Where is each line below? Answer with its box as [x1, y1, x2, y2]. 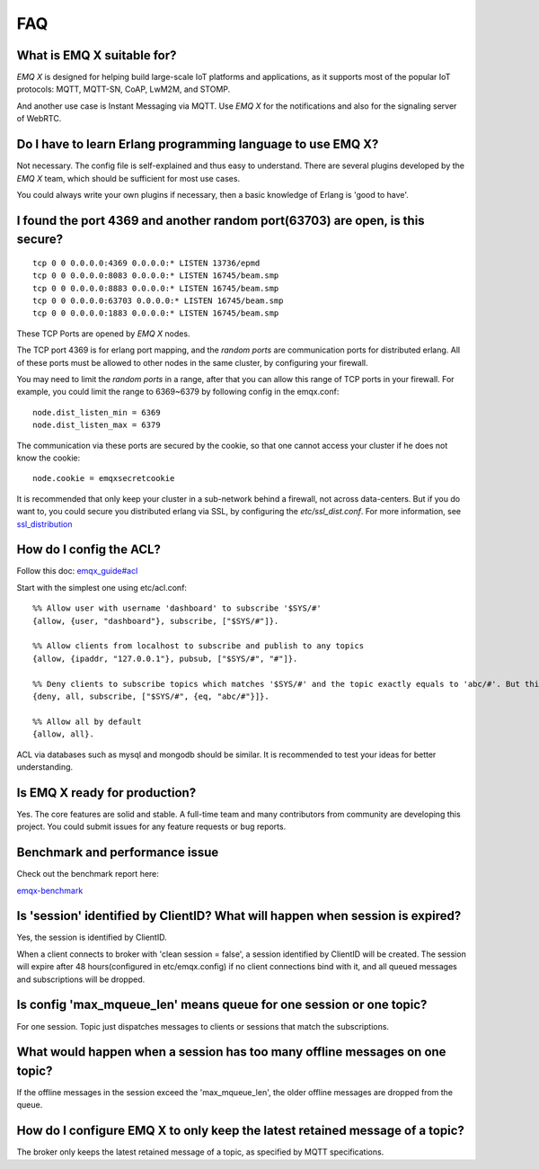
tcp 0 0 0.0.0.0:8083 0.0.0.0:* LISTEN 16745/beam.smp [32, 271, 279, 281]
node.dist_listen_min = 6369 [32, 407, 161, 417]
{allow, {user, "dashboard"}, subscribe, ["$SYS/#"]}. [32, 616, 279, 626]
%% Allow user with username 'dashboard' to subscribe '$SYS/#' [32, 603, 323, 613]
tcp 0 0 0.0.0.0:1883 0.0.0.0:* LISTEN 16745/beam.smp [32, 308, 279, 318]
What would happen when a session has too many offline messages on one [16, 1044, 446, 1060]
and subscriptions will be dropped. [16, 974, 146, 985]
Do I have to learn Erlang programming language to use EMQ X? [16, 137, 379, 152]
